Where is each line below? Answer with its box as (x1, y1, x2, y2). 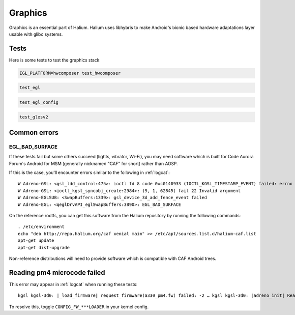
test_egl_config (19, 99, 59, 105)
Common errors (9, 128, 59, 137)
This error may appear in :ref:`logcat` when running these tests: (9, 281, 138, 287)
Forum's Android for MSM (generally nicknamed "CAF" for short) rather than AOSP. (9, 160, 178, 167)
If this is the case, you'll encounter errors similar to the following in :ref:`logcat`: (9, 170, 170, 175)
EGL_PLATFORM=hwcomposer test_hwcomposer (19, 70, 121, 76)
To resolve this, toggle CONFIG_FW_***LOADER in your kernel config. (9, 304, 149, 310)
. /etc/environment (18, 224, 65, 229)
